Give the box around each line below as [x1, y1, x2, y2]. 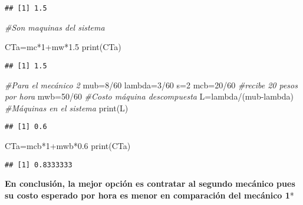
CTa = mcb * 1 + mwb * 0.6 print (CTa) [5, 139, 131, 151]
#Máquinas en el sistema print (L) [5, 101, 129, 114]
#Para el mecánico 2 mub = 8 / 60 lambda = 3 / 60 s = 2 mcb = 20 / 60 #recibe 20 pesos [5, 78, 298, 91]
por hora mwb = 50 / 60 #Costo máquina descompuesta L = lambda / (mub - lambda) [5, 90, 294, 102]
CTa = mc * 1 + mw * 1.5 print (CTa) [5, 41, 121, 53]
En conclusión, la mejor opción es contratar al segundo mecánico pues [5, 177, 295, 190]
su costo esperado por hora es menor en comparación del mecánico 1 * [5, 189, 294, 201]
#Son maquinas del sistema [5, 21, 105, 33]
